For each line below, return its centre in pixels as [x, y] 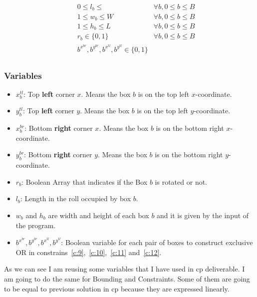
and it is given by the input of [203, 215]
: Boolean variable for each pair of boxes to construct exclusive [157, 242]
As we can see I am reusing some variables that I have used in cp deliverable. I [125, 269]
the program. [36, 225]
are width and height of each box [99, 215]
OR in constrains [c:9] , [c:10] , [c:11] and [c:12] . [89, 252]
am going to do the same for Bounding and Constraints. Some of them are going [127, 278]
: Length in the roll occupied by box [76, 198]
